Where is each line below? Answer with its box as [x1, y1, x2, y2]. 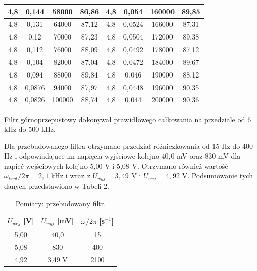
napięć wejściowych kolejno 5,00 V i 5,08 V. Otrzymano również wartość [4, 160, 228, 171]
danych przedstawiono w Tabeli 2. [4, 180, 109, 191]
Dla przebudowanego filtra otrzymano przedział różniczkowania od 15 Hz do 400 [4, 140, 253, 151]
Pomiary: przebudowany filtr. [15, 198, 106, 208]
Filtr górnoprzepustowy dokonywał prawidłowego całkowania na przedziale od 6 [4, 113, 251, 124]
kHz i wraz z [51, 170, 90, 181]
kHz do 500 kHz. [4, 124, 56, 134]
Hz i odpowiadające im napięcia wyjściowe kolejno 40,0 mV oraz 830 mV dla [4, 150, 241, 161]
